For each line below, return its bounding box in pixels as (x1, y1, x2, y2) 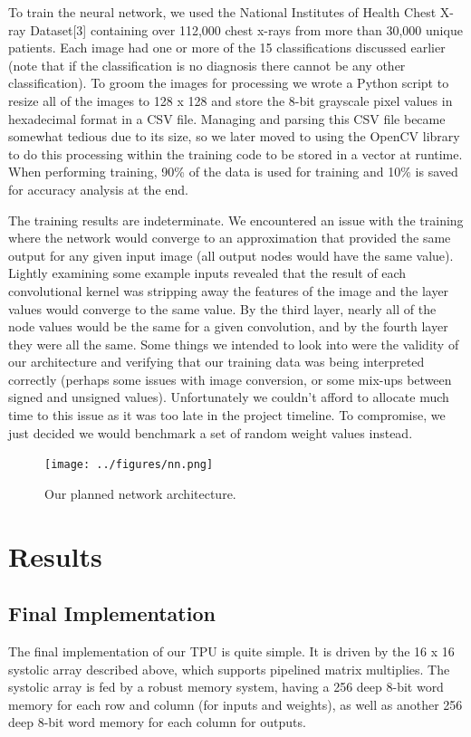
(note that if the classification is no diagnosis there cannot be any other (8, 55, 406, 74)
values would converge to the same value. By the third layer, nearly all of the (8, 299, 437, 318)
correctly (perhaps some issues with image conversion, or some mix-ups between (8, 369, 452, 388)
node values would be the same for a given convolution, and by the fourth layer (8, 317, 448, 336)
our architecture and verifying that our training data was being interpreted (8, 352, 425, 371)
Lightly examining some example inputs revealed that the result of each (8, 263, 407, 282)
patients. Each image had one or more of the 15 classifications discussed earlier (8, 38, 446, 57)
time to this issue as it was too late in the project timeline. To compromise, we (8, 406, 446, 425)
